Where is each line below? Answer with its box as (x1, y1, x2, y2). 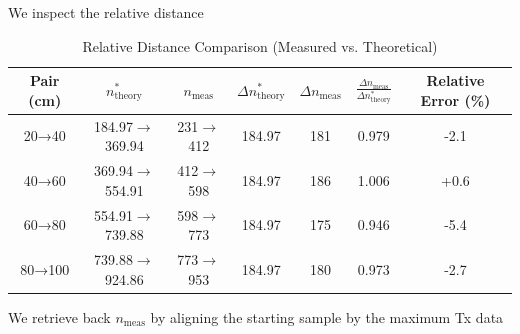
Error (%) (420, 89, 491, 110)
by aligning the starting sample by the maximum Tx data (150, 306, 504, 327)
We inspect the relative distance (8, 2, 204, 22)
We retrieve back (8, 306, 111, 327)
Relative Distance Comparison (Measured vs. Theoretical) (82, 35, 438, 56)
